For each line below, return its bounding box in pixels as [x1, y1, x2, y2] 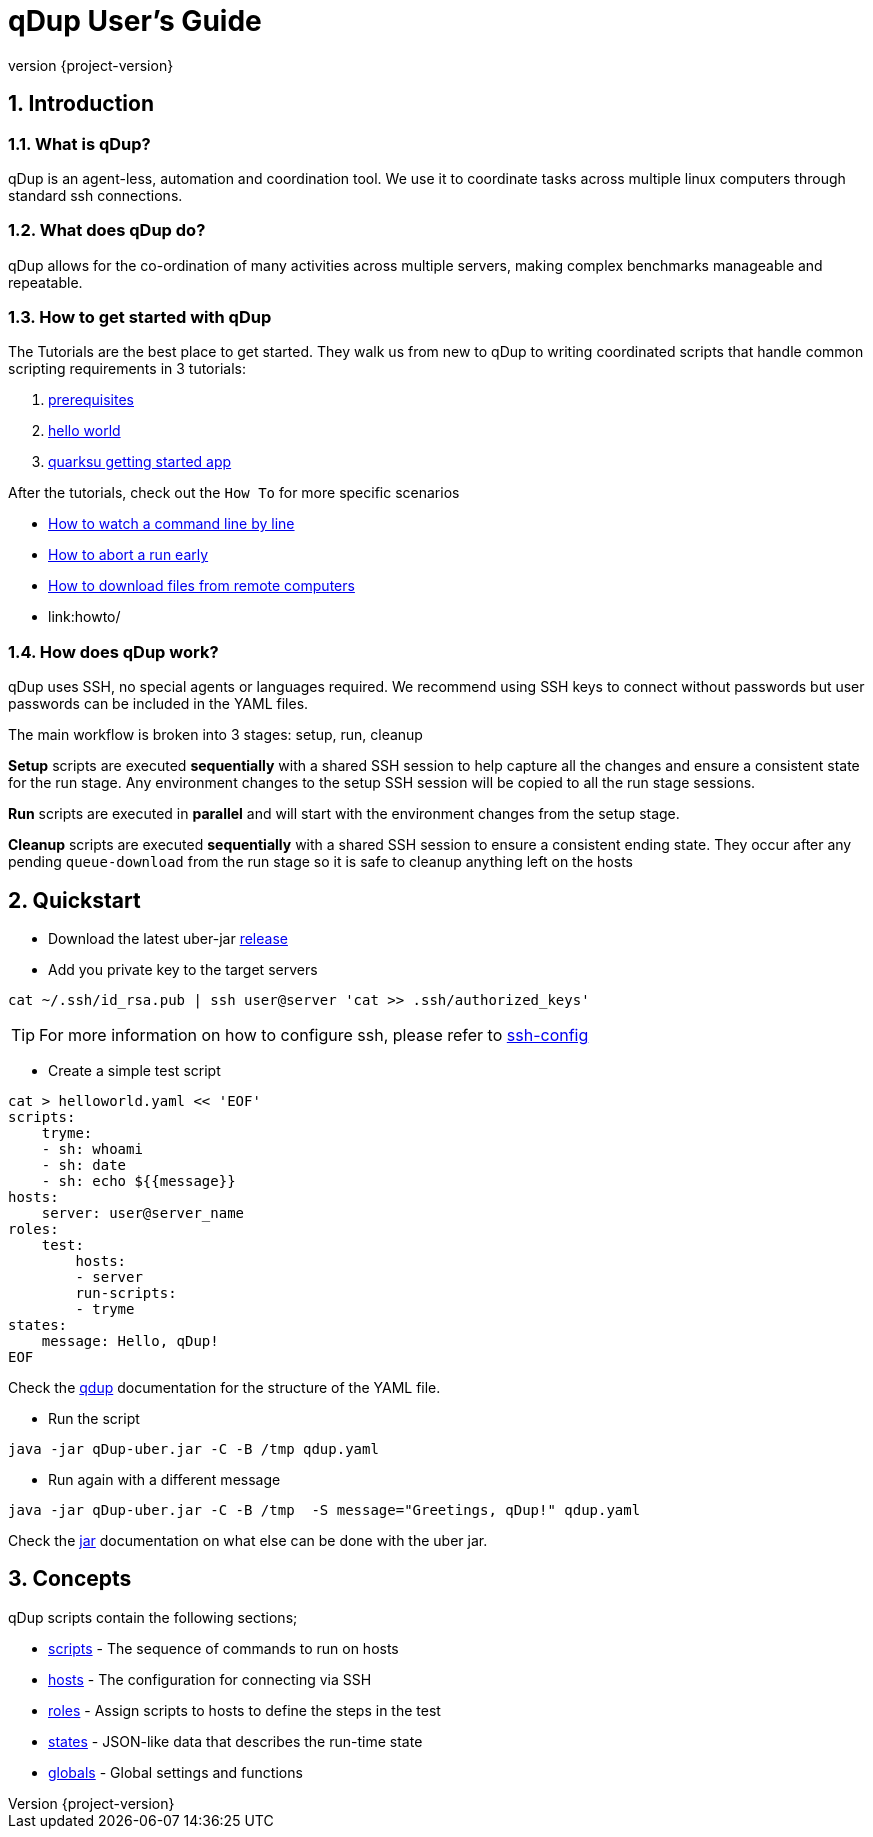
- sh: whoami [41, 1141, 143, 1158]
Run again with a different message [48, 1471, 281, 1489]
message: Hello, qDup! [41, 1333, 219, 1350]
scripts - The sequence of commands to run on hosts [48, 1639, 399, 1657]
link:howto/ [48, 608, 121, 626]
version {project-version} [8, 56, 174, 74]
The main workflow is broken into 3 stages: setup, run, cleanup [8, 726, 423, 744]
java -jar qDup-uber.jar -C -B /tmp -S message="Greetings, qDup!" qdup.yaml [8, 1502, 641, 1519]
